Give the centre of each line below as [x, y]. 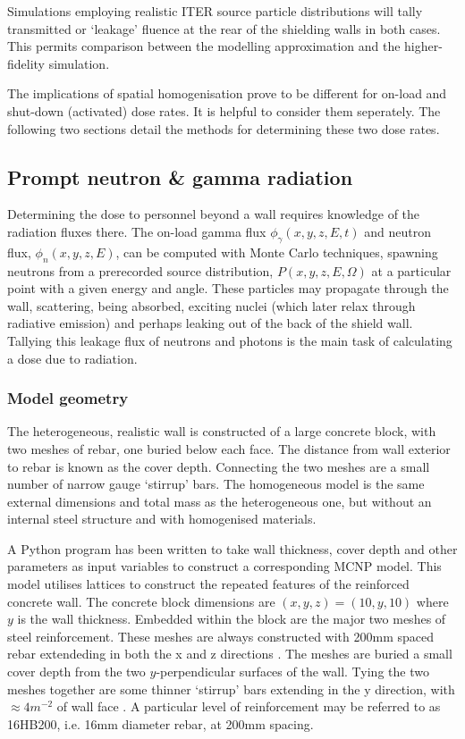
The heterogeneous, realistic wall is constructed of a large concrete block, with [222, 431]
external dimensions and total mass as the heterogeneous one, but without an [220, 501]
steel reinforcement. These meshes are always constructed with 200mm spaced [220, 636]
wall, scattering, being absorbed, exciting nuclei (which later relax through [211, 305]
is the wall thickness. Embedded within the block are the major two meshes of [232, 619]
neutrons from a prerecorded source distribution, [140, 270]
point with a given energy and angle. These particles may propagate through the [228, 288]
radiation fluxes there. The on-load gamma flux [137, 231]
